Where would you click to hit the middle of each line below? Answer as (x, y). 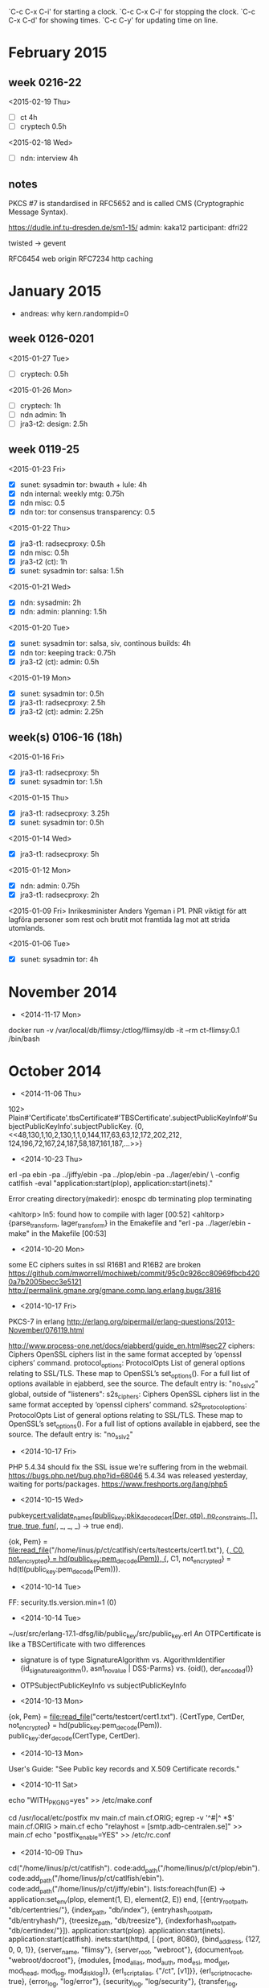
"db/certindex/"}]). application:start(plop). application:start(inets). (117, 1931)
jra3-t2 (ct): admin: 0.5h (59, 661)
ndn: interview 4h (49, 158)
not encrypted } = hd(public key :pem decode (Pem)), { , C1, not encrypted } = (120, 1560)
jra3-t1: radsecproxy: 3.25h (65, 813)
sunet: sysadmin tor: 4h (59, 959)
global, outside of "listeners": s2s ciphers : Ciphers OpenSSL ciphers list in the (134, 1395)
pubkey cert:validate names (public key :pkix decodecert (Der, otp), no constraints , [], (133, 1517)
